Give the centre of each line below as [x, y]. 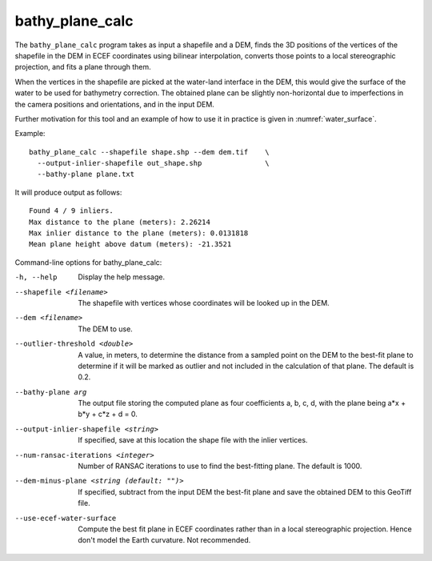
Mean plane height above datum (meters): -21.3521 [130, 244]
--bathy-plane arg [51, 392]
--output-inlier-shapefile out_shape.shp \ [153, 163]
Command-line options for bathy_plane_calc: [88, 262]
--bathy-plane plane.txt [86, 174]
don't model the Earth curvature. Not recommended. [164, 540]
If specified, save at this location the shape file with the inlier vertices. [193, 440]
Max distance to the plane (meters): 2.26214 [120, 222]
